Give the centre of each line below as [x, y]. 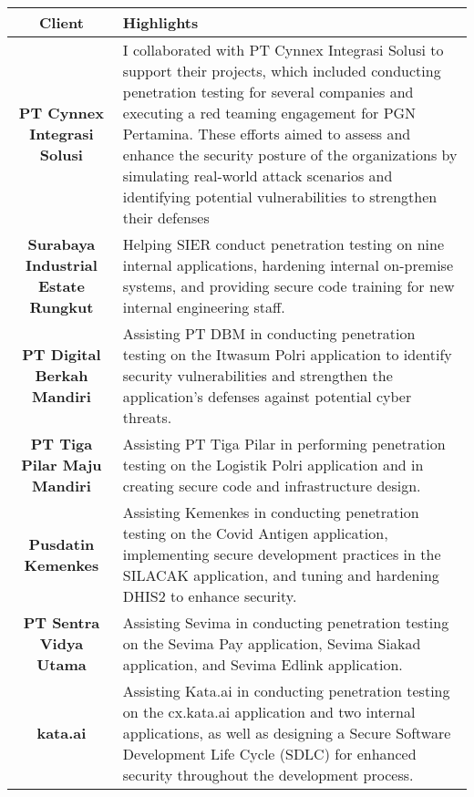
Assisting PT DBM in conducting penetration [269, 333]
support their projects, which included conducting [282, 71]
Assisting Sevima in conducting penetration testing [286, 622]
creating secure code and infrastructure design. [272, 486]
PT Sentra [62, 622]
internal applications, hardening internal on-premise [288, 265]
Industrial [62, 265]
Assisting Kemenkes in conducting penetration [271, 512]
